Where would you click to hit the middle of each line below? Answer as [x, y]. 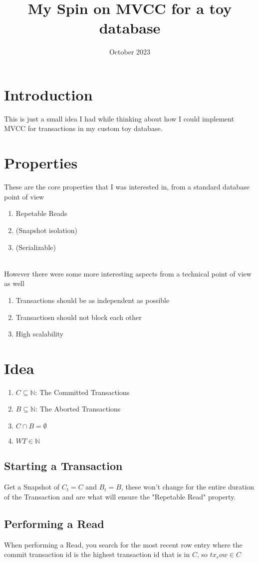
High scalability [40, 334]
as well [14, 283]
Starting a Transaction [63, 466]
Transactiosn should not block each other [79, 317]
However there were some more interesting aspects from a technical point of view [128, 273]
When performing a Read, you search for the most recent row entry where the [123, 544]
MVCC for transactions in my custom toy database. [83, 128]
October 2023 [130, 52]
